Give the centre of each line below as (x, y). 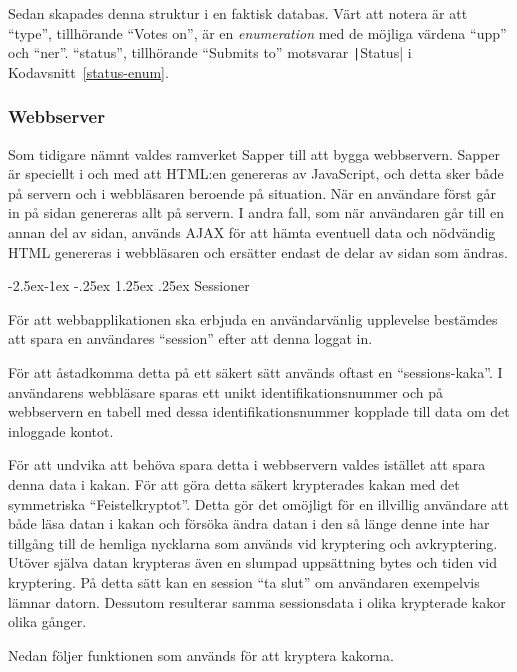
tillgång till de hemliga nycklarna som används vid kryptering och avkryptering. (253, 542)
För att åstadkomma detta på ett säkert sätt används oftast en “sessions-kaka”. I (255, 372)
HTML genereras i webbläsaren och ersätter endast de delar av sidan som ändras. (258, 251)
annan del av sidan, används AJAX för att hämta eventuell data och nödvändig (252, 232)
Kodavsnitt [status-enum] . (88, 71)
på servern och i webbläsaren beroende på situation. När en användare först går (252, 192)
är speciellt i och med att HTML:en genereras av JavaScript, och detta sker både (256, 173)
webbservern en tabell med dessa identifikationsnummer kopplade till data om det (259, 411)
